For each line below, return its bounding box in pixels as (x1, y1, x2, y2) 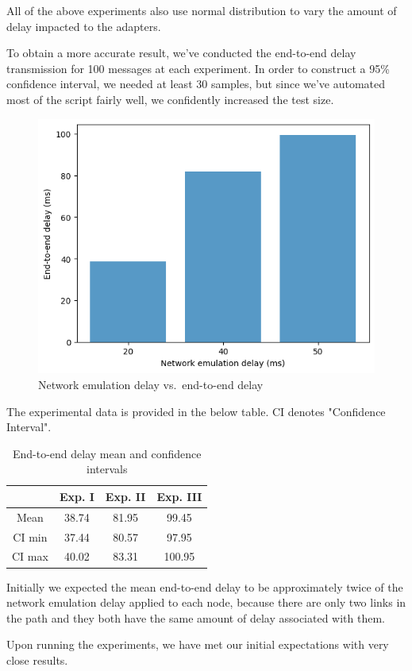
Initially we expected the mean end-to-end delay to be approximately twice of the (6, 578, 403, 595)
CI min (13, 528, 48, 545)
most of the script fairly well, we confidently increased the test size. (6, 91, 334, 107)
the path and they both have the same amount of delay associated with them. (6, 609, 385, 626)
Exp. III (156, 488, 202, 504)
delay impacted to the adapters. (6, 17, 161, 34)
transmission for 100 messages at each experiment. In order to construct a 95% (6, 60, 390, 76)
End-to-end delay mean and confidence (13, 445, 202, 461)
